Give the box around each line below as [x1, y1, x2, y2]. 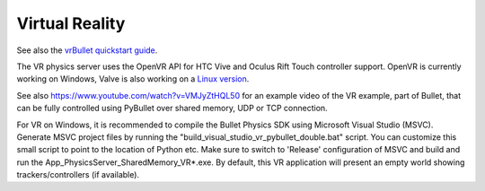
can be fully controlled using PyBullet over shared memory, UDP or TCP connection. [16, 103, 328, 114]
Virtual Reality [16, 13, 126, 33]
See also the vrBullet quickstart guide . [16, 45, 158, 56]
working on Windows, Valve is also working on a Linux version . [16, 74, 250, 84]
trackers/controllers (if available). [16, 169, 139, 180]
